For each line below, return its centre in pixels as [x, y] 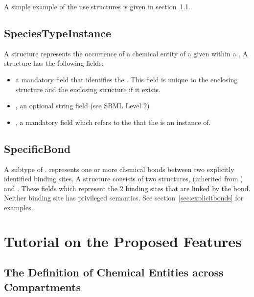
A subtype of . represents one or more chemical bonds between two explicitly [119, 169]
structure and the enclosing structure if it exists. [88, 89]
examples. [19, 207]
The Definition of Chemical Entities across [114, 272]
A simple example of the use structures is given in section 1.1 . [97, 6]
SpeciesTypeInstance [58, 33]
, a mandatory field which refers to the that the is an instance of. [113, 122]
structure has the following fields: [54, 63]
